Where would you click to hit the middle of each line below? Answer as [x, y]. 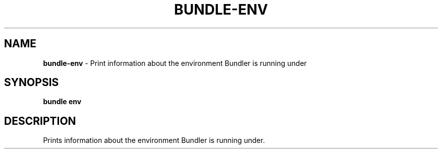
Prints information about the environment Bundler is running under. [154, 140]
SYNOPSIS [32, 83]
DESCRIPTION [40, 121]
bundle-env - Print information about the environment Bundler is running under [175, 63]
